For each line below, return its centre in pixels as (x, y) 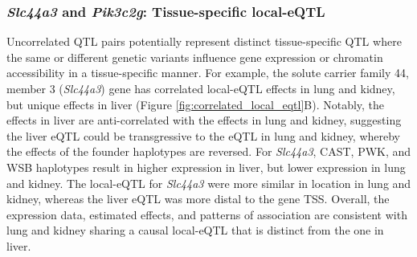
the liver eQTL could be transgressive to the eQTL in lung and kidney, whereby (204, 135)
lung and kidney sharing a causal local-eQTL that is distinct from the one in (195, 230)
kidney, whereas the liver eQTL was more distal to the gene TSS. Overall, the (198, 199)
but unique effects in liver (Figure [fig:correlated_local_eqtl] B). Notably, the (196, 104)
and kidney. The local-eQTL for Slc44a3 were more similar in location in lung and (209, 183)
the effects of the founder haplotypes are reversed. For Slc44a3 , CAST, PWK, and (209, 151)
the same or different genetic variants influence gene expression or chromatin (195, 57)
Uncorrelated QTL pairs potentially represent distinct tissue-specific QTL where (204, 41)
